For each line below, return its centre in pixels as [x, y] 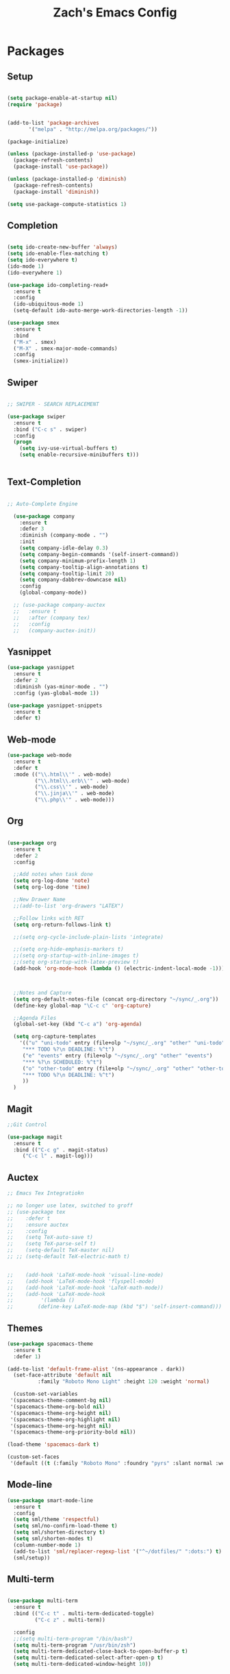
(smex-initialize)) [41, 361]
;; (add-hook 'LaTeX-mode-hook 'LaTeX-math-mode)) [86, 1288]
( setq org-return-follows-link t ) [62, 925]
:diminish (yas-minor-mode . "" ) [61, 686]
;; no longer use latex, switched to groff [70, 1205]
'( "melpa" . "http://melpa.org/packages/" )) [93, 129]
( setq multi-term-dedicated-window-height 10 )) [82, 1664]
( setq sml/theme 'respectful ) [56, 1520]
